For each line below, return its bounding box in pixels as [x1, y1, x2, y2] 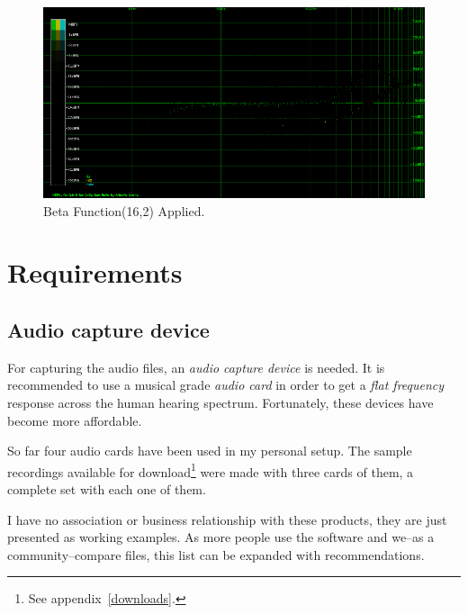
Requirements [7, 254, 183, 291]
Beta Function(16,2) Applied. [43, 201, 205, 220]
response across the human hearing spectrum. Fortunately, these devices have [7, 393, 434, 411]
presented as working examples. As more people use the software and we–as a [7, 528, 435, 546]
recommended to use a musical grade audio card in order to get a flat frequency [7, 375, 445, 394]
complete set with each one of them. [7, 479, 206, 498]
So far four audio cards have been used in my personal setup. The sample [7, 441, 412, 460]
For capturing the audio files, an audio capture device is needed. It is [7, 357, 385, 376]
